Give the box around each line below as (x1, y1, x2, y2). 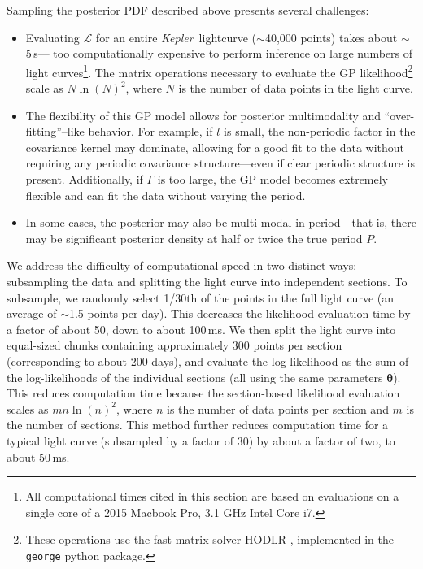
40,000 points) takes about (264, 28, 398, 46)
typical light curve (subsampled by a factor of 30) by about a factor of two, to (7, 432, 395, 449)
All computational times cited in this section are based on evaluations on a (25, 488, 399, 505)
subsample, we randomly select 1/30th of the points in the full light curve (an (7, 289, 394, 306)
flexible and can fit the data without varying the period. (25, 186, 306, 203)
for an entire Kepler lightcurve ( (95, 28, 257, 46)
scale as (25, 80, 63, 97)
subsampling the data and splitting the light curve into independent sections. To (7, 272, 408, 289)
